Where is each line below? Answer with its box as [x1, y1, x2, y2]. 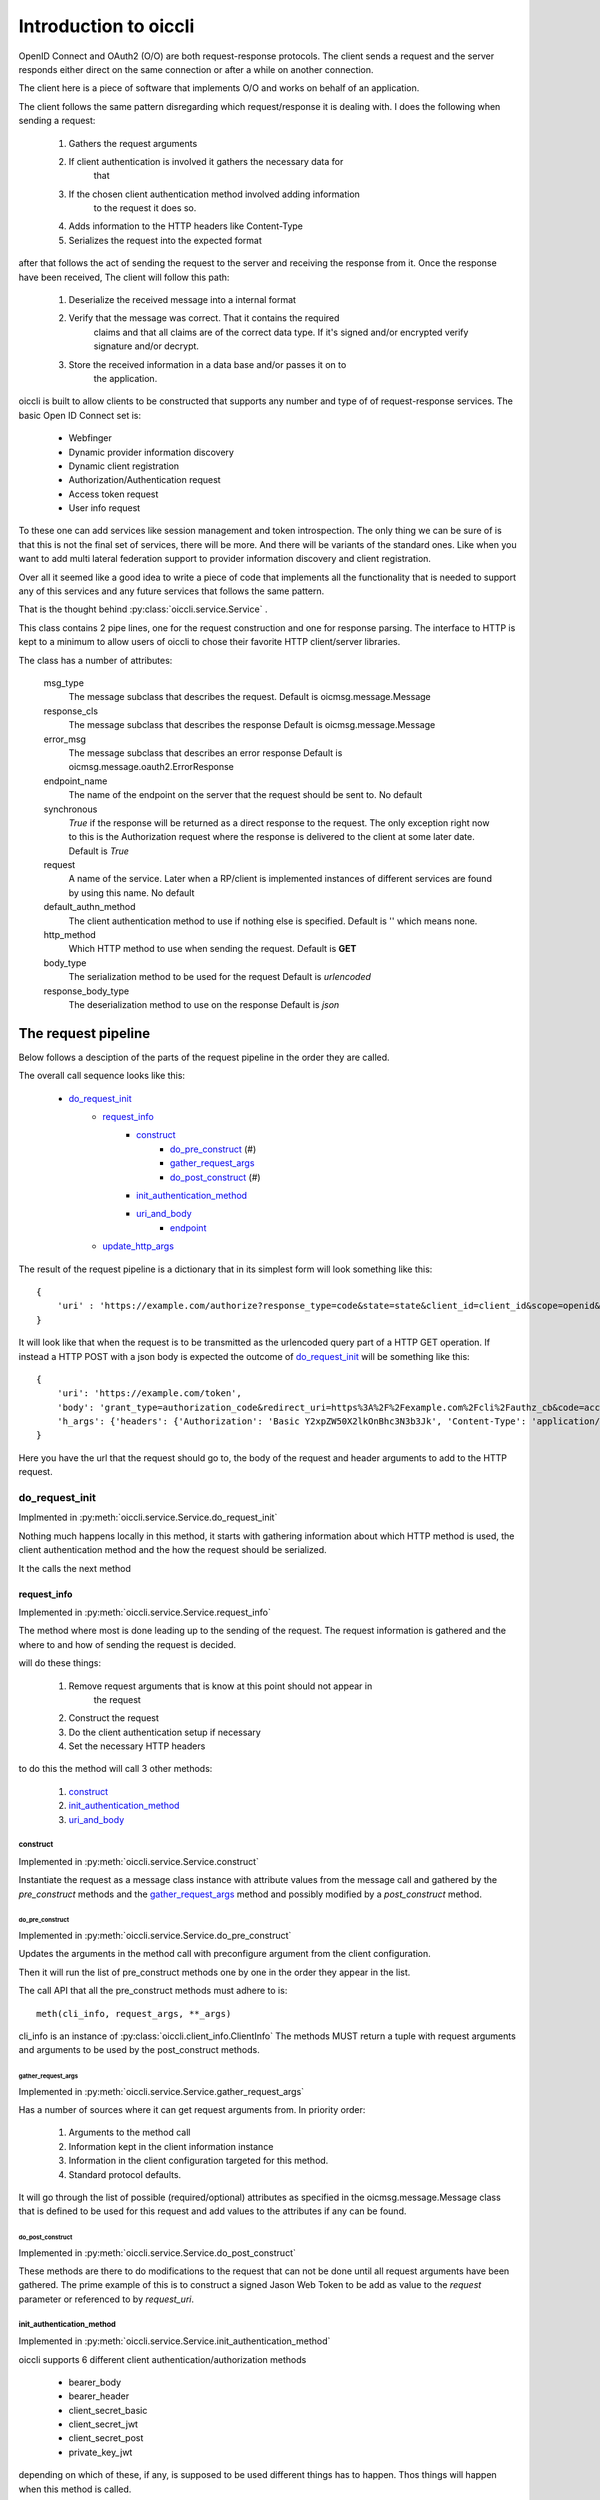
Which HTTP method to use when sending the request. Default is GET [68, 943, 357, 955]
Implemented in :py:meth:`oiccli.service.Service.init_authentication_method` [18, 2335, 331, 2347]
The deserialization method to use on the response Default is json [68, 998, 340, 1010]
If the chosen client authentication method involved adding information [68, 188, 360, 200]
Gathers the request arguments [68, 137, 198, 149]
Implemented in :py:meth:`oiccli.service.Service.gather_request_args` [18, 2085, 305, 2097]
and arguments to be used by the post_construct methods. [18, 2044, 260, 2056]
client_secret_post [68, 2432, 144, 2444]
